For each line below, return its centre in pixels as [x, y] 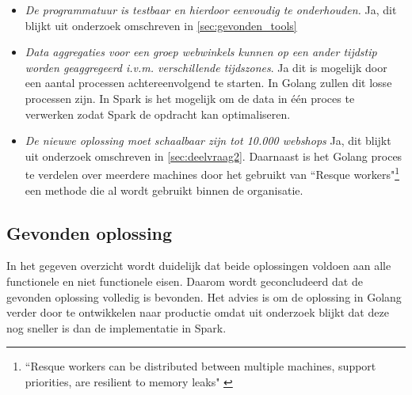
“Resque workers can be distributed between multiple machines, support [200, 366]
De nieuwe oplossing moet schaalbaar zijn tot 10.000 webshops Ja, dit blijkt [208, 141]
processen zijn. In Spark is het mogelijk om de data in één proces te [190, 98]
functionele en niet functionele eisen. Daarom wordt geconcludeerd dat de [185, 281]
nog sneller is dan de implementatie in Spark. [116, 327]
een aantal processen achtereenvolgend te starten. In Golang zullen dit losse [208, 83]
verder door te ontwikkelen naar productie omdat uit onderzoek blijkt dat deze [198, 312]
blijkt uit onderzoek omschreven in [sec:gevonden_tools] [161, 25]
